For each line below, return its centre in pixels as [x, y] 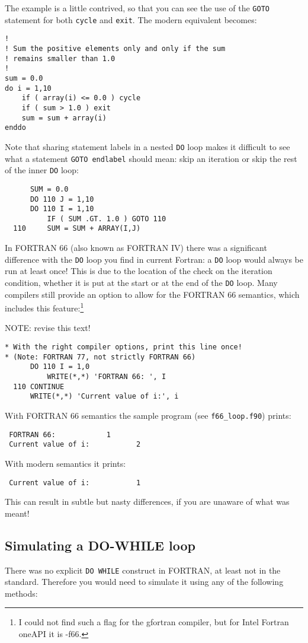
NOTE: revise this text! [48, 328]
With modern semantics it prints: [65, 463]
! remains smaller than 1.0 [60, 58]
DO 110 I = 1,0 [60, 367]
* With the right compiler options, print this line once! [123, 347]
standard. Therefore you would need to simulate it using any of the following [144, 582]
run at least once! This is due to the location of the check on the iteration [139, 271]
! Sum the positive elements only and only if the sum [115, 48]
